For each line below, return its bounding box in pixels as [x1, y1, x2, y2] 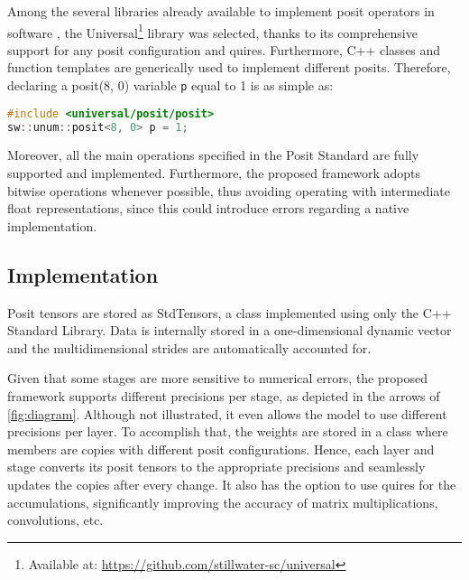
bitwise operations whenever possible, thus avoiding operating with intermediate [7, 181, 450, 200]
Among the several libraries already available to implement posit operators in [7, 2, 435, 20]
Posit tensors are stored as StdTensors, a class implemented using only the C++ [7, 303, 452, 322]
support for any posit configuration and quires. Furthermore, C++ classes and [7, 40, 441, 59]
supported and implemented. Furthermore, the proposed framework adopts [7, 164, 421, 182]
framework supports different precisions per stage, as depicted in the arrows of [7, 386, 440, 405]
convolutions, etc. [7, 510, 104, 529]
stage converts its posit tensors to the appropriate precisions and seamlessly [7, 457, 426, 476]
